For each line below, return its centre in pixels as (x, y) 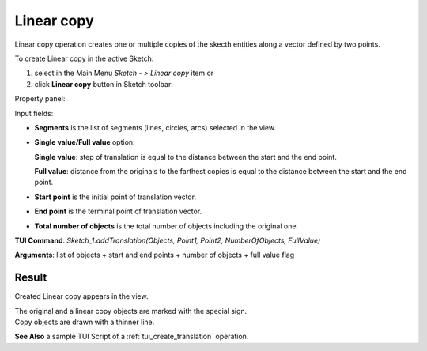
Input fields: (34, 113)
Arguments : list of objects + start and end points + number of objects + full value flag (155, 255)
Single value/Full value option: (85, 142)
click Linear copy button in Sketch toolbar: (104, 84)
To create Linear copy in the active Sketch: (84, 58)
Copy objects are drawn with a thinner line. (85, 322)
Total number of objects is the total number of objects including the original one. (166, 226)
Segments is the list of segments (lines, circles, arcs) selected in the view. (155, 127)
